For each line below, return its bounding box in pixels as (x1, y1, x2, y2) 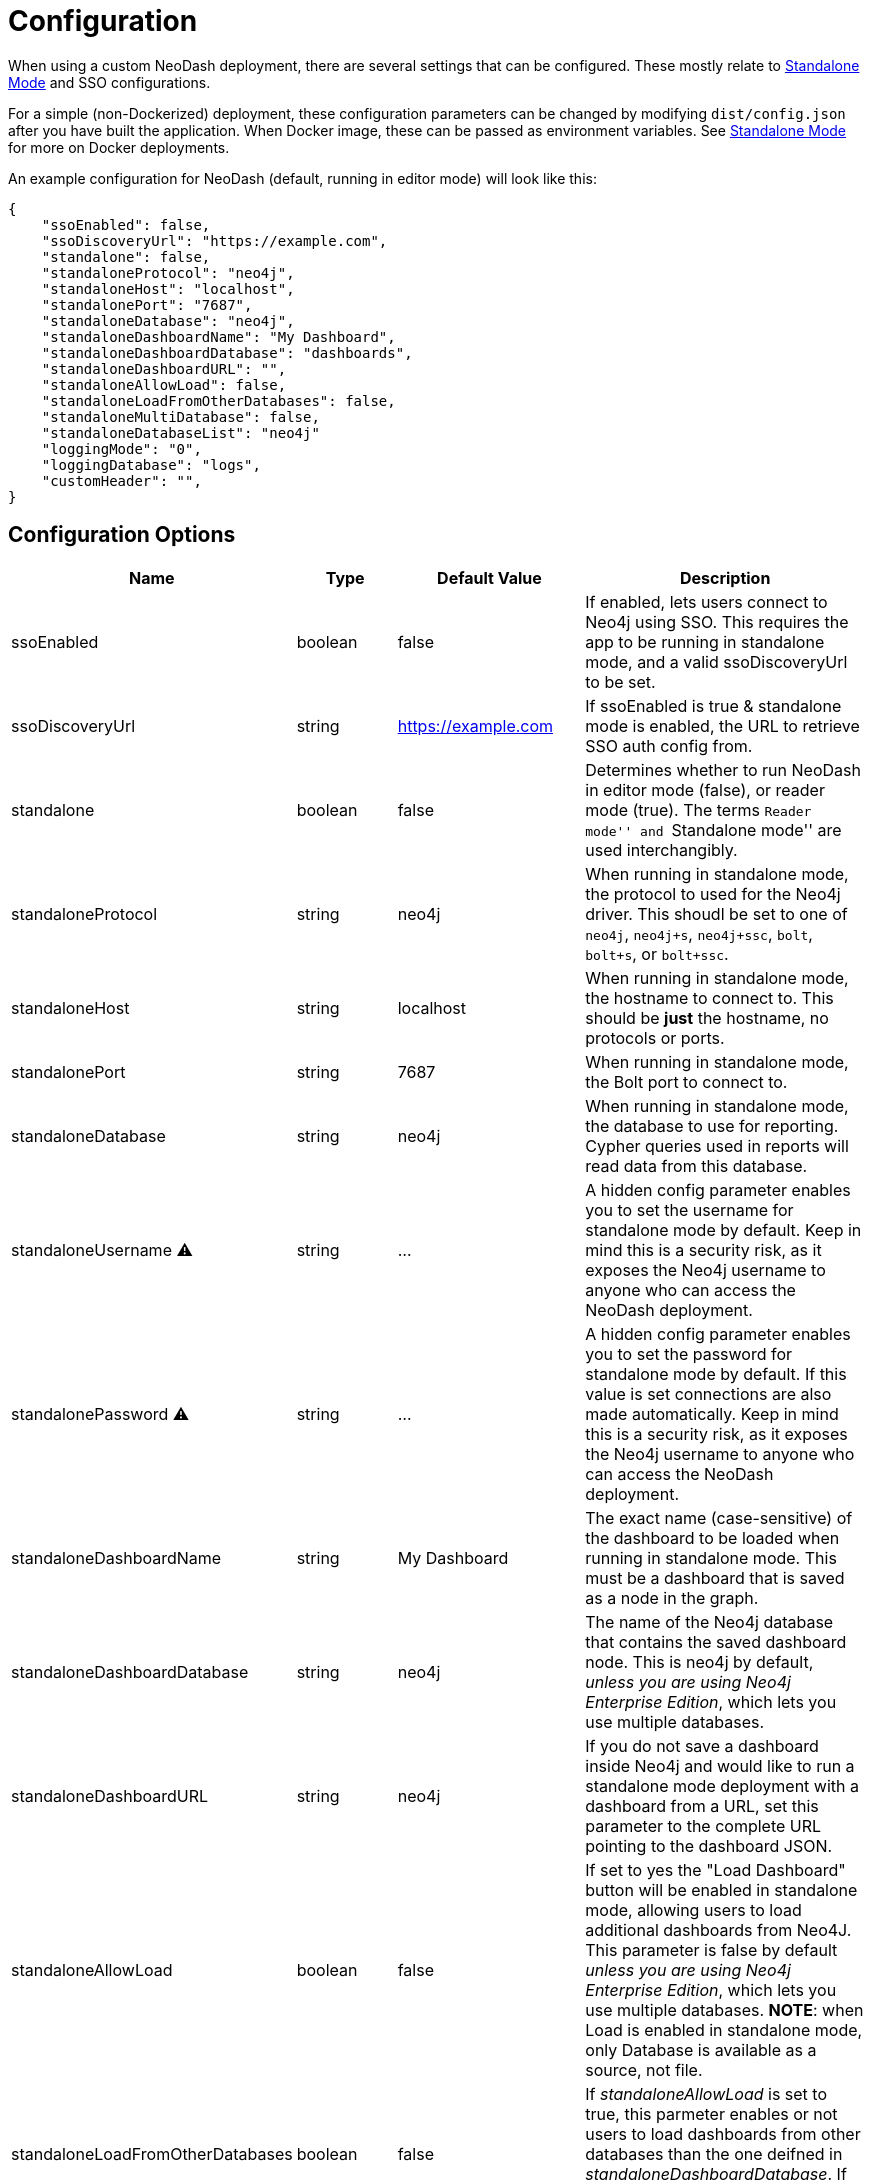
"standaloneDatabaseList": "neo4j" (41, 424, 320, 441)
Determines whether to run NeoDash (585, 759, 861, 780)
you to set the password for (585, 1343, 793, 1364)
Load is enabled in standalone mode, (585, 2019, 863, 2040)
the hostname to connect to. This (585, 987, 834, 1008)
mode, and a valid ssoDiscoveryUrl (585, 651, 848, 672)
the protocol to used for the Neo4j (585, 883, 841, 904)
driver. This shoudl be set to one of (585, 903, 848, 924)
